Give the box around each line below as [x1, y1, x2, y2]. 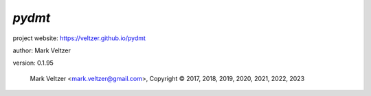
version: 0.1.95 [12, 59, 54, 67]
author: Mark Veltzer [12, 46, 71, 54]
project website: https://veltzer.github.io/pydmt [12, 34, 146, 42]
